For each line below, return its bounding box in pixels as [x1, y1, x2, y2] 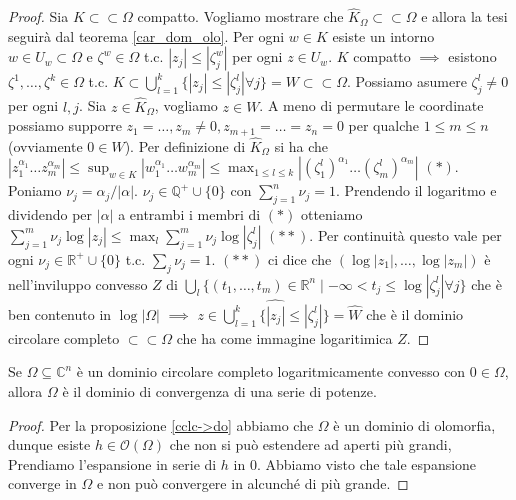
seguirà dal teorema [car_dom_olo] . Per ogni [8, 25, 285, 46]
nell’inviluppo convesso [8, 273, 148, 294]
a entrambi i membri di [118, 204, 261, 225]
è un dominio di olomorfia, [333, 414, 496, 435]
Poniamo [8, 180, 62, 201]
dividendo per [8, 204, 93, 225]
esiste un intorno [332, 25, 435, 46]
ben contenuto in [8, 303, 112, 324]
